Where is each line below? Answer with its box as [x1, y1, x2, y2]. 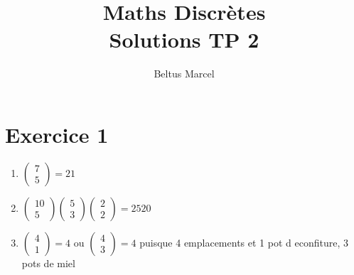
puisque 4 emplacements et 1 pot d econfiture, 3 [139, 234, 348, 249]
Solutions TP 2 [109, 25, 259, 54]
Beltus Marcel [154, 66, 215, 81]
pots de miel [21, 255, 75, 270]
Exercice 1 [5, 119, 109, 149]
